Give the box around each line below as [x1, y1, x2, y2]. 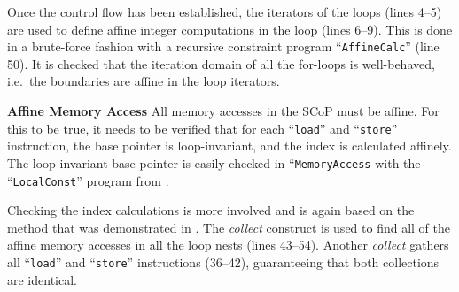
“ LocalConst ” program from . [7, 171, 169, 189]
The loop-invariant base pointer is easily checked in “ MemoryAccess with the [7, 153, 421, 172]
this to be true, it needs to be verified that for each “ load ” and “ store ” [7, 119, 398, 137]
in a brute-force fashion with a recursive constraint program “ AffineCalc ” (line [7, 37, 440, 56]
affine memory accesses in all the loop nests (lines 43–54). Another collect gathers [7, 235, 449, 254]
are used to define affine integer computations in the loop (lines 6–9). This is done [7, 19, 453, 38]
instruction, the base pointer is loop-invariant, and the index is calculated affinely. [7, 136, 452, 155]
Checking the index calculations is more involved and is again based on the [7, 201, 415, 219]
